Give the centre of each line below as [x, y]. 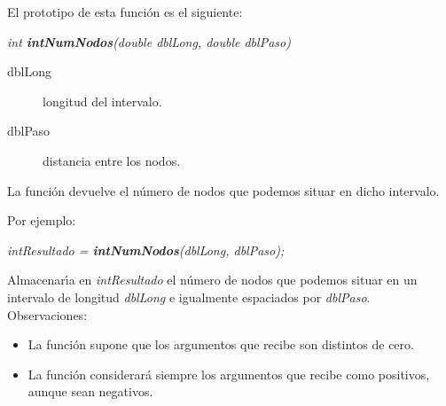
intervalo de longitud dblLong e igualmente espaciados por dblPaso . [189, 297]
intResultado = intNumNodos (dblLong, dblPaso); [146, 250]
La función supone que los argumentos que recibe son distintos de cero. [221, 344]
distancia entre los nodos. [112, 160]
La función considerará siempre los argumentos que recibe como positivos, [229, 374]
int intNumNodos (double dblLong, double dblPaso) [149, 41]
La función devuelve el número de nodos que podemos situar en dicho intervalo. [223, 190]
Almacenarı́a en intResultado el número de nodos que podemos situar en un [212, 280]
